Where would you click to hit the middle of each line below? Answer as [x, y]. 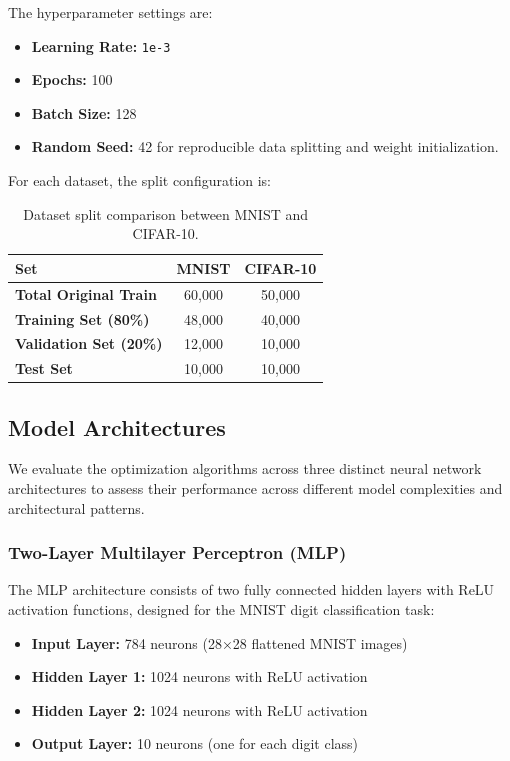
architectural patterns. [76, 507]
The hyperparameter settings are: [110, 12]
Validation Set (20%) [89, 343]
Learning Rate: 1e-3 [101, 45]
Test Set [44, 368]
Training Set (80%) [82, 318]
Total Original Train [86, 293]
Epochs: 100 [72, 79]
